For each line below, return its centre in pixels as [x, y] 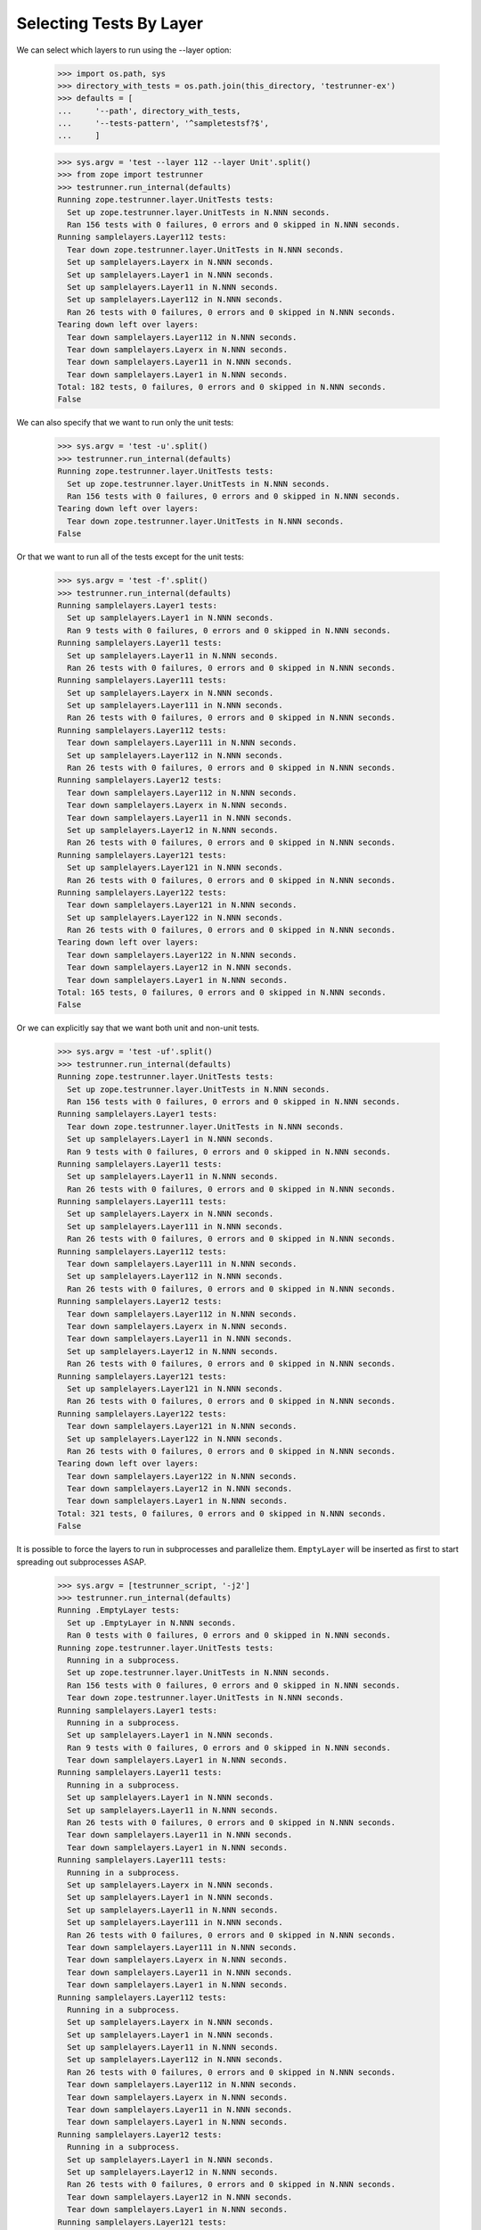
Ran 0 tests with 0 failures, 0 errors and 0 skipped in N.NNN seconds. [229, 1635]
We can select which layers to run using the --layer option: [124, 50]
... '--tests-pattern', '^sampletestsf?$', [163, 124]
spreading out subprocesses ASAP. [82, 1562]
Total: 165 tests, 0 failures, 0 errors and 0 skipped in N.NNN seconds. [222, 993]
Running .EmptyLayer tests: [118, 1611]
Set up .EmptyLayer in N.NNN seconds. [151, 1623]
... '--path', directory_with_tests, [149, 111]
